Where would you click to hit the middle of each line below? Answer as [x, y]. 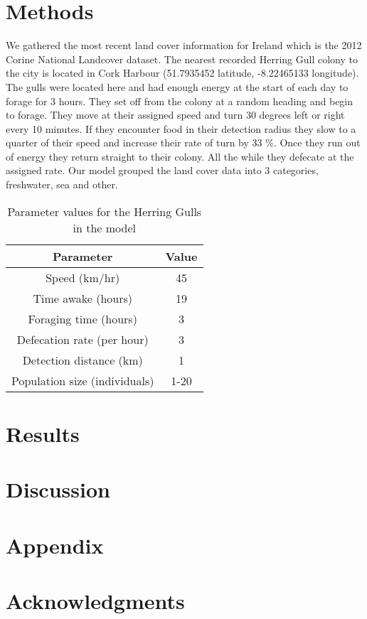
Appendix [55, 545]
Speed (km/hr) [83, 277]
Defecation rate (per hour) [83, 339]
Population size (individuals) [83, 380]
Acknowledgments [95, 600]
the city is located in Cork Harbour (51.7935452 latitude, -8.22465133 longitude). [182, 73]
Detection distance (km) [83, 360]
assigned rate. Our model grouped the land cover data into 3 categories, [162, 170]
